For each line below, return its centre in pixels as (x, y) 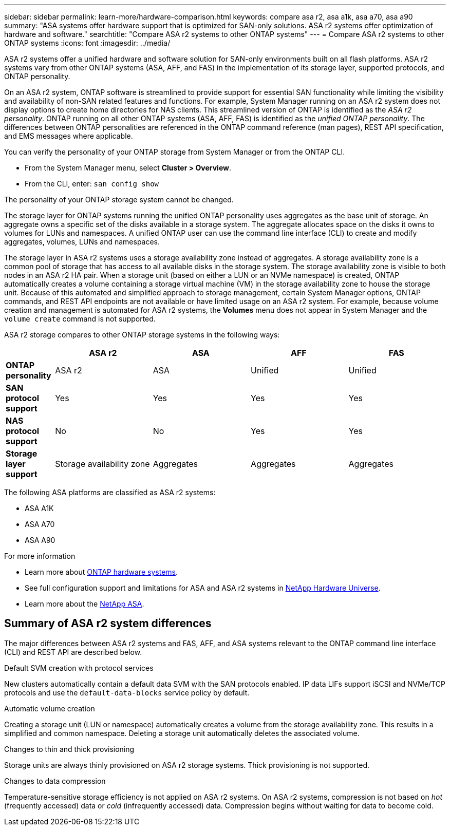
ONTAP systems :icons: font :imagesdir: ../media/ (87, 43)
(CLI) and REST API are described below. (73, 652)
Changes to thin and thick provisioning (69, 749)
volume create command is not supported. (80, 319)
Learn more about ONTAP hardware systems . (101, 572)
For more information (40, 556)
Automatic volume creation (50, 708)
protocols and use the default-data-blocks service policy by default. (127, 692)
